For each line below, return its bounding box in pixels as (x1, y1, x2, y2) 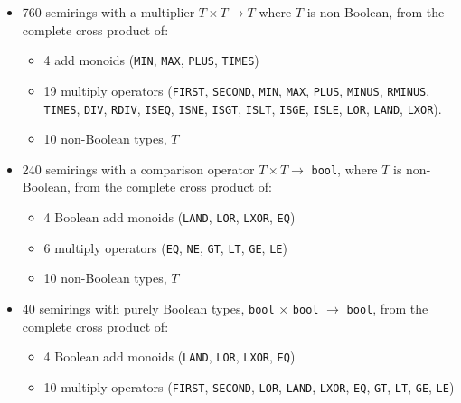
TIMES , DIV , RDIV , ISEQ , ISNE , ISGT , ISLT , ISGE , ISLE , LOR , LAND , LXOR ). (43, 98, 442, 117)
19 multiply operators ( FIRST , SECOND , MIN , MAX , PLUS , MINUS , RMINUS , (43, 80, 430, 99)
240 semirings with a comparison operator (22, 159, 255, 178)
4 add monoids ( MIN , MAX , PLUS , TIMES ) (43, 51, 259, 70)
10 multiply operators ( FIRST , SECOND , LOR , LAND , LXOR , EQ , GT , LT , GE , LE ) (43, 377, 455, 396)
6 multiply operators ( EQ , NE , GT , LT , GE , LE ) (43, 238, 287, 257)
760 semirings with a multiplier (22, 3, 195, 21)
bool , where (311, 159, 378, 178)
